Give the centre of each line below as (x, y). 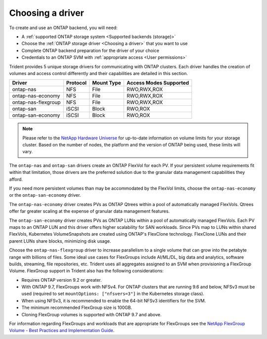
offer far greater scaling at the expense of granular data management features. (89, 211)
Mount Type (107, 83)
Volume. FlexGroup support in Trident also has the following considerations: (87, 271)
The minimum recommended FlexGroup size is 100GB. (77, 308)
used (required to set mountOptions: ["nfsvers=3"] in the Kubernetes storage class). (113, 294)
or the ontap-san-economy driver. (45, 195)
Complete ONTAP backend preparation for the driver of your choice (90, 50)
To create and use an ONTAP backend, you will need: (64, 28)
